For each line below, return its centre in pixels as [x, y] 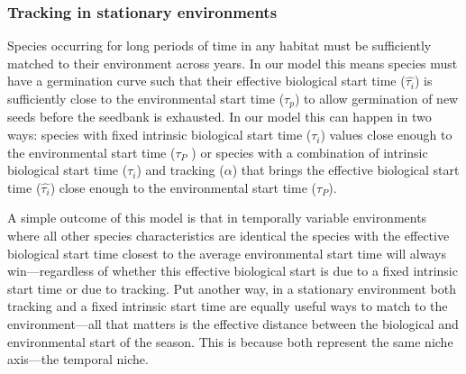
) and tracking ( [180, 170]
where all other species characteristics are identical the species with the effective [228, 236]
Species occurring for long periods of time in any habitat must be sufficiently [219, 46]
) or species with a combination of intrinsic [310, 152]
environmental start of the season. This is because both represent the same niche [230, 341]
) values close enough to [386, 135]
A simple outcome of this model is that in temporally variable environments [217, 218]
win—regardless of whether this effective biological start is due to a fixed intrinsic [233, 271]
